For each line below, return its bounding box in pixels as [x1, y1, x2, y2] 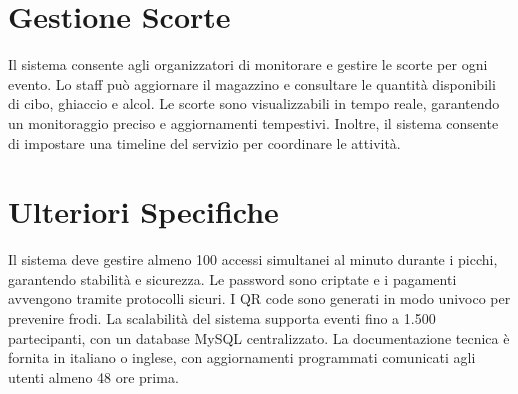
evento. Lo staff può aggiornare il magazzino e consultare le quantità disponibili [8, 73, 496, 94]
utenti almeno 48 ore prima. [8, 366, 179, 387]
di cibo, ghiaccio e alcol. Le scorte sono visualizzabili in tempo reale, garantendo [8, 93, 500, 114]
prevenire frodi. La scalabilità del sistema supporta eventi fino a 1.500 [8, 308, 436, 328]
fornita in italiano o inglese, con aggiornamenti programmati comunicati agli [8, 347, 476, 368]
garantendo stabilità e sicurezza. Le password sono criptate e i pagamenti [8, 268, 457, 289]
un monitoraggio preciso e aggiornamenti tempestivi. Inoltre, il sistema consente [8, 112, 499, 133]
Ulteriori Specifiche [8, 191, 279, 232]
